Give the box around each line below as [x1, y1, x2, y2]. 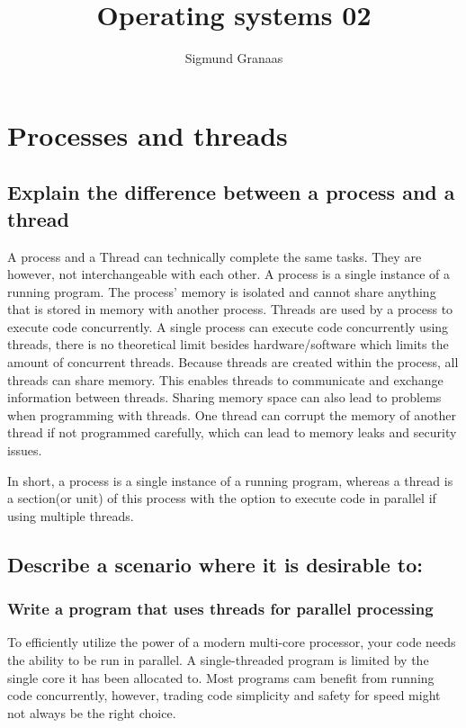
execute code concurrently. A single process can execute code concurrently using [7, 317, 449, 336]
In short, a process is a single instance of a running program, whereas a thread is [7, 471, 453, 490]
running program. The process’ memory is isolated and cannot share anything [7, 282, 436, 301]
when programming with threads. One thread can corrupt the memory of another [7, 405, 456, 424]
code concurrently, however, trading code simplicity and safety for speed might [7, 686, 441, 705]
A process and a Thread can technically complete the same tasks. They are [7, 247, 422, 265]
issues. [7, 441, 42, 460]
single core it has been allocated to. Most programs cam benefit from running [7, 668, 435, 687]
